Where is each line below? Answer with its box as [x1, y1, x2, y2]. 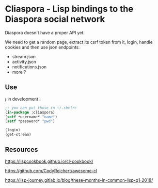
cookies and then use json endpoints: [5, 44, 80, 50]
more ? [12, 69, 26, 75]
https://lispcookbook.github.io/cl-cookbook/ [5, 158, 94, 164]
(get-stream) [5, 132, 32, 137]
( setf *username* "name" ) [5, 114, 57, 119]
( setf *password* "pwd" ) [5, 119, 55, 124]
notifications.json [12, 64, 47, 70]
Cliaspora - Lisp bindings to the [5, 3, 134, 15]
